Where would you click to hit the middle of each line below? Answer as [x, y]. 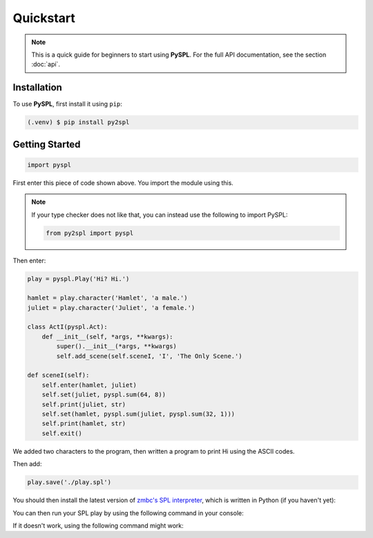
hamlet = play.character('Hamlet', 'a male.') [107, 298]
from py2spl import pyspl [90, 233]
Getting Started [47, 144]
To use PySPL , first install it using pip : [67, 104]
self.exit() [62, 433]
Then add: [27, 464]
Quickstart [44, 18]
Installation [37, 87]
